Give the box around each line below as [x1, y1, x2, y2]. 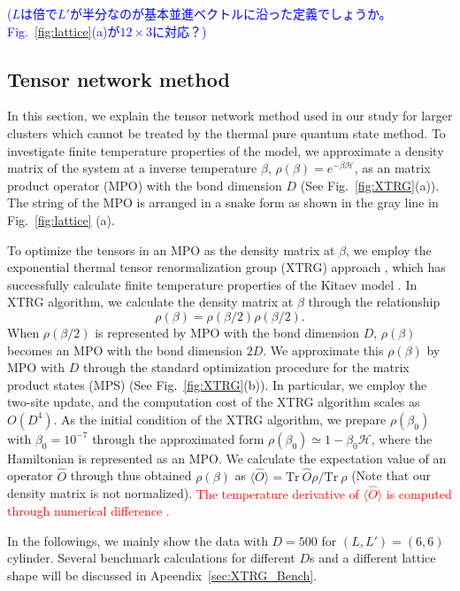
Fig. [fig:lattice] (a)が [7, 21, 120, 40]
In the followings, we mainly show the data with [7, 531, 268, 549]
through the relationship [308, 292, 441, 311]
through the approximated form [92, 429, 264, 447]
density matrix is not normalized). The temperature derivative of [7, 484, 359, 502]
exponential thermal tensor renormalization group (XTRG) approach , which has [7, 258, 446, 276]
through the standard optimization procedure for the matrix [83, 358, 410, 377]
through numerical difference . [7, 502, 170, 520]
